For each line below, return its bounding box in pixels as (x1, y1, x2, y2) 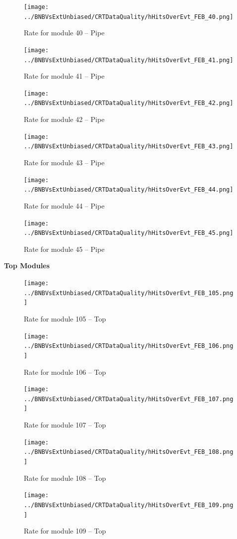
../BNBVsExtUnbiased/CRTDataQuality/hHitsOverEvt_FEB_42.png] (24, 100, 234, 107)
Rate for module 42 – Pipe (24, 114, 105, 124)
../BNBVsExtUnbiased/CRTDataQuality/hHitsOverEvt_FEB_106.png (24, 342, 234, 350)
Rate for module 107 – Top (24, 420, 106, 430)
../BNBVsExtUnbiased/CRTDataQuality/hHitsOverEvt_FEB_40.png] (24, 13, 234, 20)
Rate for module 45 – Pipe (24, 243, 105, 254)
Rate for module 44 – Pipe (24, 200, 105, 211)
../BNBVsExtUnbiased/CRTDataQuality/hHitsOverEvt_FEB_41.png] (24, 56, 234, 64)
